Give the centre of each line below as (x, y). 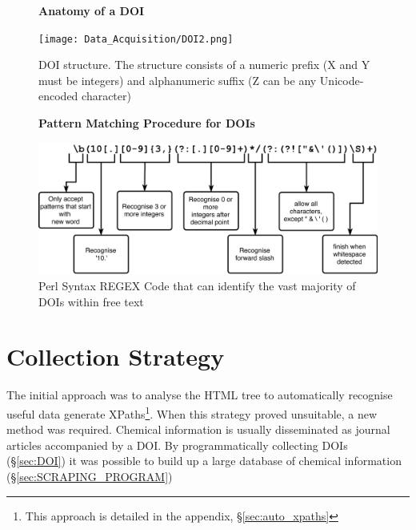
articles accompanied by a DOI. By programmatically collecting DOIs (177, 445)
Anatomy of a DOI (92, 10)
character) (106, 96)
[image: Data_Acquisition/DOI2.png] (136, 39)
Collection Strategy (116, 356)
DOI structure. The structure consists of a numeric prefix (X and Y (204, 65)
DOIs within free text (91, 301)
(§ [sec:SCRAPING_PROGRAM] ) (90, 476)
